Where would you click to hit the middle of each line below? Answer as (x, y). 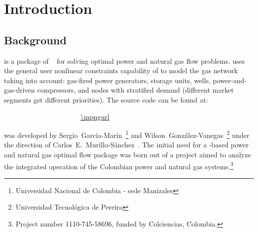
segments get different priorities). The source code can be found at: (106, 99)
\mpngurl (95, 116)
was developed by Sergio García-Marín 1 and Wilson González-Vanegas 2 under (127, 134)
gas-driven (20, 90)
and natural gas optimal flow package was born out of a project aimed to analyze (128, 154)
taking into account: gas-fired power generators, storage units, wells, (107, 80)
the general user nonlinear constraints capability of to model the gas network (121, 70)
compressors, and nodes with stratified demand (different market (136, 90)
